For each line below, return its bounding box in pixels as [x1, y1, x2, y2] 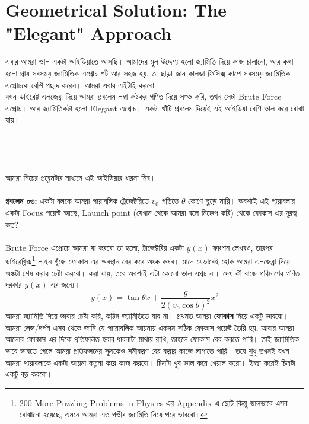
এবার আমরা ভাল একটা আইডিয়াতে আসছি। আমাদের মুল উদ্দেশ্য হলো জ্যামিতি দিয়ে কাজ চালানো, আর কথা [5, 55, 294, 68]
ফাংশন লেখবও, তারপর [212, 241, 273, 253]
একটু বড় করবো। [5, 368, 53, 380]
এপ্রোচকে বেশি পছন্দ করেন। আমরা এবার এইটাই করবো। [5, 78, 160, 91]
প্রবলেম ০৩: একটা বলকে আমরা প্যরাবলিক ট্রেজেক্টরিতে [5, 195, 149, 207]
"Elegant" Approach [5, 21, 172, 45]
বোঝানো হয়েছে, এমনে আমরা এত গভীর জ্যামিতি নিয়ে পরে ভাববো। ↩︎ [19, 408, 208, 420]
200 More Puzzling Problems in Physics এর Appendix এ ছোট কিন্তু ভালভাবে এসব [19, 396, 288, 409]
